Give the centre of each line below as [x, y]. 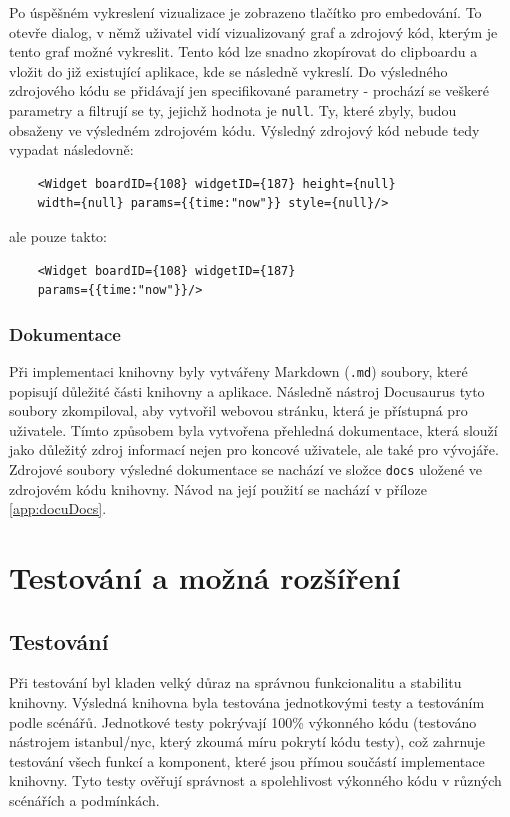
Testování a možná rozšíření [205, 577]
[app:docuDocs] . [58, 508]
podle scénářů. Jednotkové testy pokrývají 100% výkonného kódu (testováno [243, 721]
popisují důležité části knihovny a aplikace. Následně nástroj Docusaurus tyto [247, 390]
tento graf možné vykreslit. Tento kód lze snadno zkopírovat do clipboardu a [243, 51]
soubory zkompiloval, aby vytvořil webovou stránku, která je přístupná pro [238, 410]
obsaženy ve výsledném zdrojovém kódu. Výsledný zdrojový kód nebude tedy [244, 129]
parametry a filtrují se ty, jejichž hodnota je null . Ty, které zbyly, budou [233, 109]
